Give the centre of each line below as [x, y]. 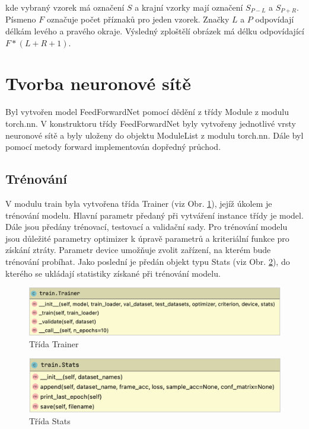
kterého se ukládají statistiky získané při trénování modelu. [113, 273]
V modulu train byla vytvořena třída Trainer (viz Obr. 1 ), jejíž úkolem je [139, 203]
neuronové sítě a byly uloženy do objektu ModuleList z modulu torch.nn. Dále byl [154, 135]
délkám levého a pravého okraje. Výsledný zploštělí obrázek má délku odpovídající [155, 31]
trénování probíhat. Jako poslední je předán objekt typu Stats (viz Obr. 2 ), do [148, 261]
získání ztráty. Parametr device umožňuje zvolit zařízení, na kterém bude [138, 250]
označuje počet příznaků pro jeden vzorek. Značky [138, 19]
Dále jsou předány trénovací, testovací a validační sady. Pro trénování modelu [146, 227]
